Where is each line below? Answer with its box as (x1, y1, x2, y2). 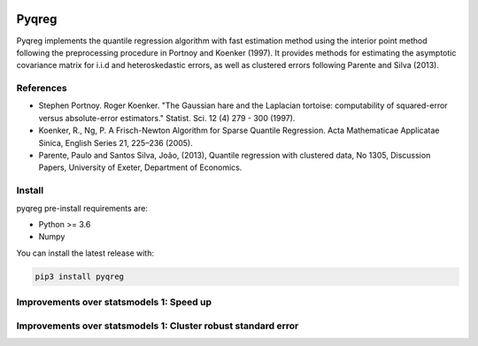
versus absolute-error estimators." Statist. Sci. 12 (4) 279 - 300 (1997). (38, 112, 296, 123)
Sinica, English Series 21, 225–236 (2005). (38, 137, 194, 148)
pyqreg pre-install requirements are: (16, 203, 148, 213)
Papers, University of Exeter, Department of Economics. (38, 162, 243, 173)
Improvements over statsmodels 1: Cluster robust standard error (16, 319, 299, 332)
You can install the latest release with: (16, 248, 155, 258)
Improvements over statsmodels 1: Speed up (16, 296, 212, 309)
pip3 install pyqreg (35, 271, 124, 281)
